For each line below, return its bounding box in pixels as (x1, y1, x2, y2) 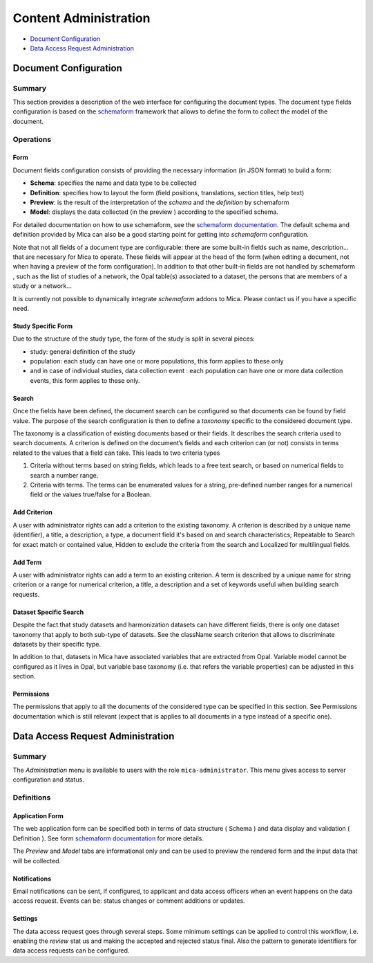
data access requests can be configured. (12, 946, 130, 955)
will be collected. (12, 856, 61, 865)
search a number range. (30, 471, 99, 479)
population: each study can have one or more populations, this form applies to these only (30, 357, 284, 366)
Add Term (12, 558, 42, 566)
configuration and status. (12, 775, 84, 784)
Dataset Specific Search (12, 608, 84, 616)
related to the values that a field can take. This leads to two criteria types (12, 449, 220, 457)
